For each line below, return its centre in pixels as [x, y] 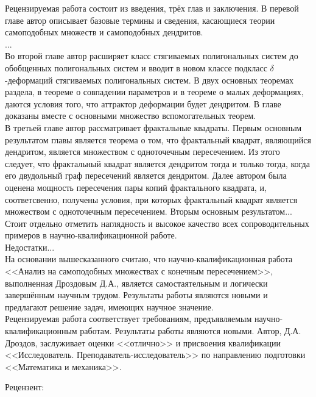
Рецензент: [25, 387]
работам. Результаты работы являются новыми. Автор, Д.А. [191, 331]
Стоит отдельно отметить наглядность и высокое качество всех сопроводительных [157, 223]
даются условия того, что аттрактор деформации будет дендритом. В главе [143, 103]
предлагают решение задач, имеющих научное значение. [109, 306]
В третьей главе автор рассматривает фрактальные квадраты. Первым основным [153, 127]
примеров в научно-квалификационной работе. [91, 235]
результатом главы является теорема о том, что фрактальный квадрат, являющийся [158, 139]
